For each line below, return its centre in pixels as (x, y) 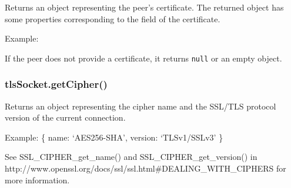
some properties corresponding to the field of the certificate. (113, 18)
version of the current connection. (65, 117)
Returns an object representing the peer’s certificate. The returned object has (144, 7)
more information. (37, 180)
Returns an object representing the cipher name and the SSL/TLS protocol (141, 106)
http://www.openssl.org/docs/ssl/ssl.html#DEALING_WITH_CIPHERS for (145, 168)
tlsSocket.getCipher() (56, 84)
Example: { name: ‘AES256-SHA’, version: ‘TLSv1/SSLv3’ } (114, 137)
